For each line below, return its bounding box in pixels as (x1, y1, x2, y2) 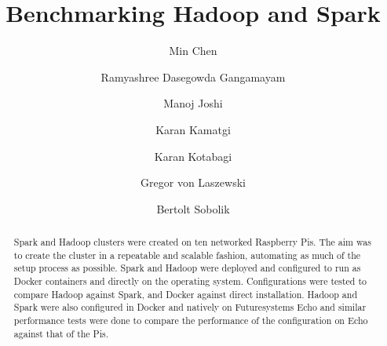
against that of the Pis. (13, 326, 108, 340)
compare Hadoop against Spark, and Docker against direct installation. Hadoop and (13, 287, 357, 300)
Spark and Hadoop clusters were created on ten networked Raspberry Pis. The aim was (13, 235, 371, 249)
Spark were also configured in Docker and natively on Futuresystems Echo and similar (13, 300, 367, 314)
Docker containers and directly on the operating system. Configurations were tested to (13, 275, 367, 288)
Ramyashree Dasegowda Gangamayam (100, 68, 286, 85)
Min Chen (169, 42, 217, 59)
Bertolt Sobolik (156, 200, 230, 217)
